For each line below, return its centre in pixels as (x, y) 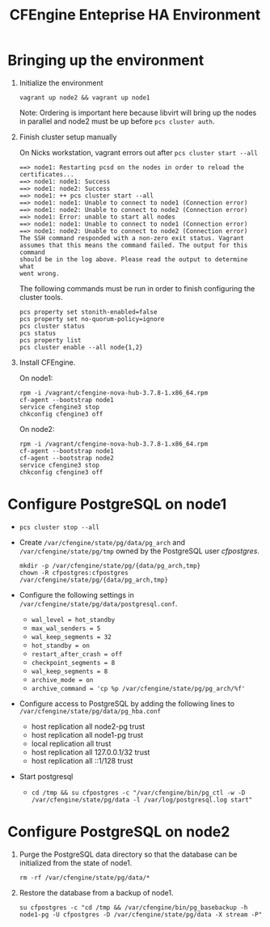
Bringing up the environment (106, 60)
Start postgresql (46, 776)
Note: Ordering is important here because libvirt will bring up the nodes (138, 112)
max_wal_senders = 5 (66, 629)
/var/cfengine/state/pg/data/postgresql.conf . (98, 603)
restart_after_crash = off (77, 654)
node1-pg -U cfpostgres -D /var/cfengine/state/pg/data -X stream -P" (141, 914)
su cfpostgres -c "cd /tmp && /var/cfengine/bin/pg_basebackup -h (133, 908)
